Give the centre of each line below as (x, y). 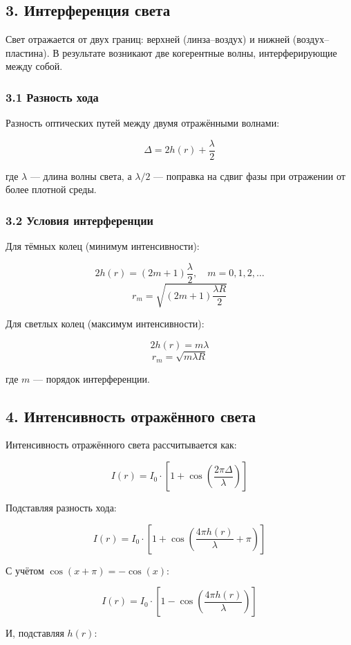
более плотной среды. (51, 189)
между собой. (34, 66)
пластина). (28, 52)
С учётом (25, 570)
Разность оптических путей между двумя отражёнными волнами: (143, 123)
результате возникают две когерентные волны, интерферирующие (200, 52)
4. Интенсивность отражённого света (131, 416)
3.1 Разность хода (52, 97)
